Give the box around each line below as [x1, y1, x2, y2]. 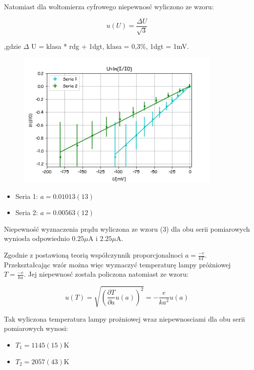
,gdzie [4, 41, 21, 51]
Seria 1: [15, 191, 38, 201]
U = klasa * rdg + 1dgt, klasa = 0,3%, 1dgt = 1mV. [31, 41, 189, 51]
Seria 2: [15, 207, 38, 218]
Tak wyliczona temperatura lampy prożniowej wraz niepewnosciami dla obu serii [4, 313, 245, 324]
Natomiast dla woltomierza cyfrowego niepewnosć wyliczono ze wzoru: [4, 1, 214, 11]
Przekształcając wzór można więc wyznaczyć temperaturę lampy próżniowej [4, 259, 231, 269]
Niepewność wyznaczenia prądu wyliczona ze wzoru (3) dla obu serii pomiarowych [4, 223, 250, 234]
